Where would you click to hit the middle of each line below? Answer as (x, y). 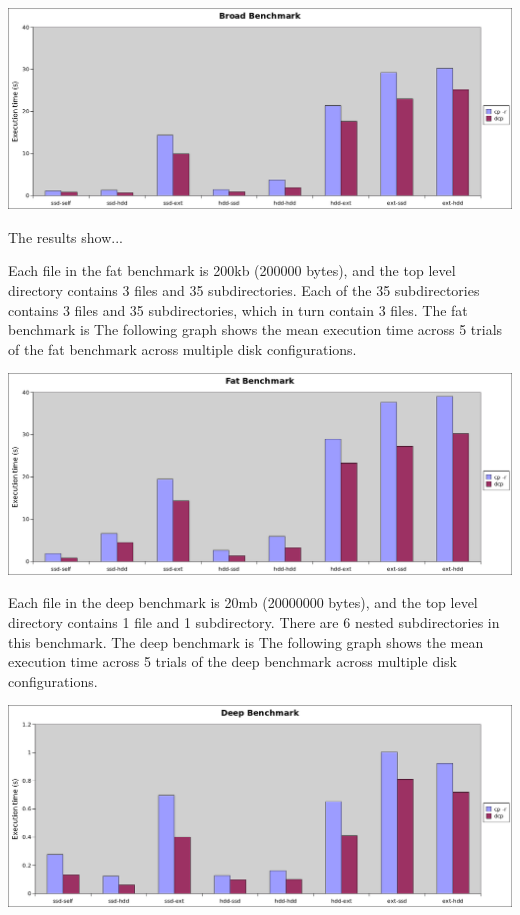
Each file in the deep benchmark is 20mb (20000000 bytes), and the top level (243, 602)
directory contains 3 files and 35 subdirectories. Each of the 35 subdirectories (244, 290)
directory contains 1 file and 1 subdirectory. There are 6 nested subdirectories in (254, 621)
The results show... (65, 236)
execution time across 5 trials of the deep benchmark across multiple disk (232, 661)
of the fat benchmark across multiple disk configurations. (182, 348)
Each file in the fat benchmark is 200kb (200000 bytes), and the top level (232, 270)
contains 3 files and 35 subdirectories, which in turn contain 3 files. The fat (238, 309)
